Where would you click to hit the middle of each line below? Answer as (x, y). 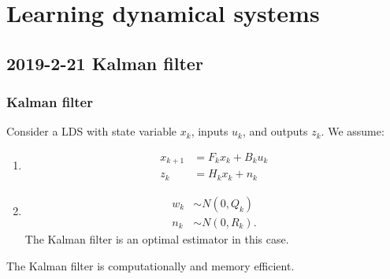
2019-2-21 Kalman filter (105, 63)
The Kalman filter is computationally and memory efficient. (150, 265)
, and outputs (275, 131)
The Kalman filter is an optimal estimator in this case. (157, 239)
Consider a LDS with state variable (92, 131)
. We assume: (353, 131)
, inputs (210, 131)
